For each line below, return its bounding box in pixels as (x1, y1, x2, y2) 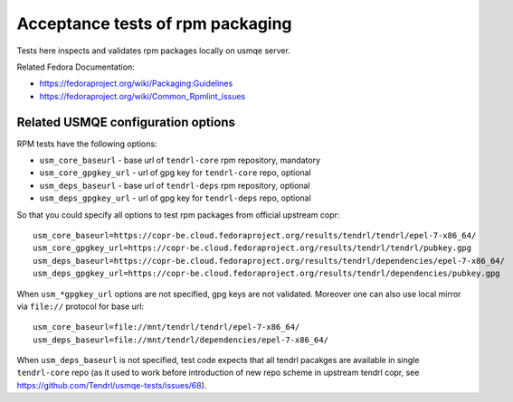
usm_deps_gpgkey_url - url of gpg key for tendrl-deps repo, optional (39, 192, 311, 203)
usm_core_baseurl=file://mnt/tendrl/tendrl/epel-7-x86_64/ (33, 322, 300, 332)
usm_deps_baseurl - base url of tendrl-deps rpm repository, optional (39, 180, 311, 191)
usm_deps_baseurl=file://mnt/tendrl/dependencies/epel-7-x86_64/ (33, 334, 329, 345)
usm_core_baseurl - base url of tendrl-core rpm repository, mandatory (39, 154, 321, 166)
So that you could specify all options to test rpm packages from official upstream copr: (16, 209, 340, 220)
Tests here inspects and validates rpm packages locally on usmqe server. (16, 45, 291, 56)
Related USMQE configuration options (16, 114, 235, 130)
